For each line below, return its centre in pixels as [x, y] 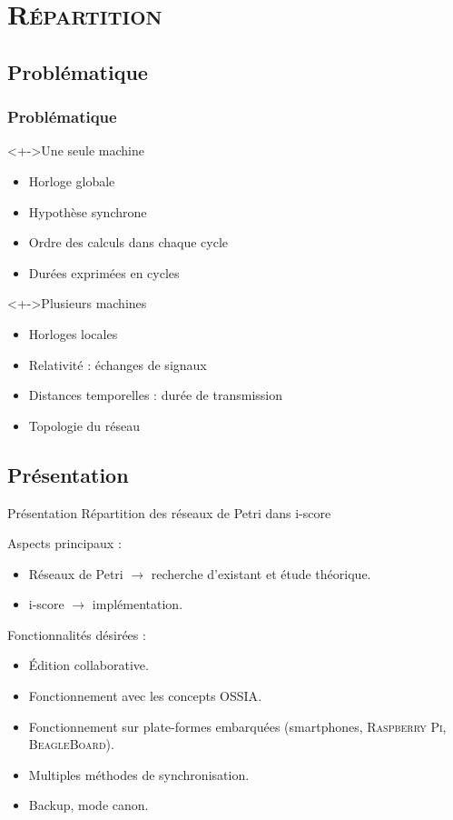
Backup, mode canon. [89, 805]
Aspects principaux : [64, 543]
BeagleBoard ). [71, 744]
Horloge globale [72, 180]
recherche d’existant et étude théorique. [261, 573]
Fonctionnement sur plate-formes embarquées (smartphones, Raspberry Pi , [237, 726]
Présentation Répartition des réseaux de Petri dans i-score [169, 512]
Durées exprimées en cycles [104, 272]
